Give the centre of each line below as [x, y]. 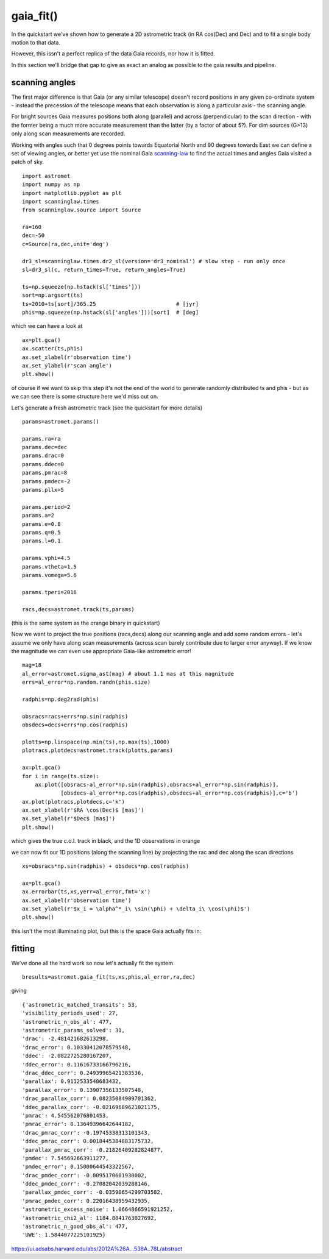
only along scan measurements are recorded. [68, 133]
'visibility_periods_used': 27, [70, 1013]
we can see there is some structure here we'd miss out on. [85, 397]
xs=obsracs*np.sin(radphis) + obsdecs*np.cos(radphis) [106, 866]
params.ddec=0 [43, 464]
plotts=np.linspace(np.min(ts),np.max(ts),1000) [96, 742]
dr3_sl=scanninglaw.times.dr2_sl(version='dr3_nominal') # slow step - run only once [154, 261]
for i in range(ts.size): [61, 776]
